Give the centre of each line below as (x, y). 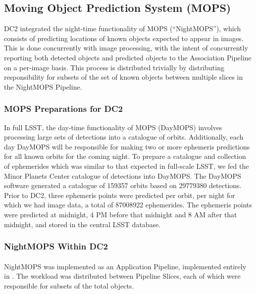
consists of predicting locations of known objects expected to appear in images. (124, 38)
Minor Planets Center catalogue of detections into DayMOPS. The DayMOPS (123, 175)
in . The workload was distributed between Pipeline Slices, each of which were (122, 276)
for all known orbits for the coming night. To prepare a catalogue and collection (125, 156)
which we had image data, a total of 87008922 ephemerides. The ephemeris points (128, 205)
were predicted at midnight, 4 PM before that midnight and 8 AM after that (121, 214)
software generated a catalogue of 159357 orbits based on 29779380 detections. (123, 185)
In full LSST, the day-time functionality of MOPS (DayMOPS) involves (113, 127)
